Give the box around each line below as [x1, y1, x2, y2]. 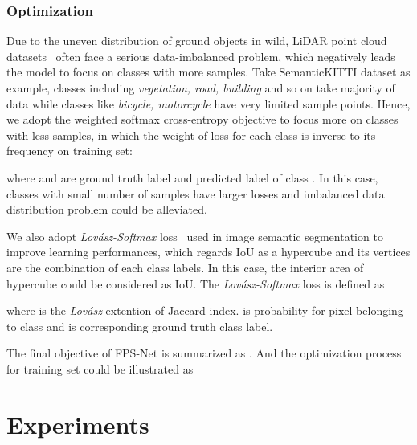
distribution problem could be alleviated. [6, 201, 207, 218]
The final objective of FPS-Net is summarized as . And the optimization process [6, 345, 402, 361]
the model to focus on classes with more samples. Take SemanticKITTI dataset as [6, 63, 411, 80]
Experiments [6, 407, 149, 440]
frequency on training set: [6, 142, 133, 159]
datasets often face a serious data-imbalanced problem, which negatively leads [6, 47, 395, 64]
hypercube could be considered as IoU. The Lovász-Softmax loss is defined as [6, 275, 385, 292]
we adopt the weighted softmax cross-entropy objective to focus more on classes [6, 111, 399, 128]
